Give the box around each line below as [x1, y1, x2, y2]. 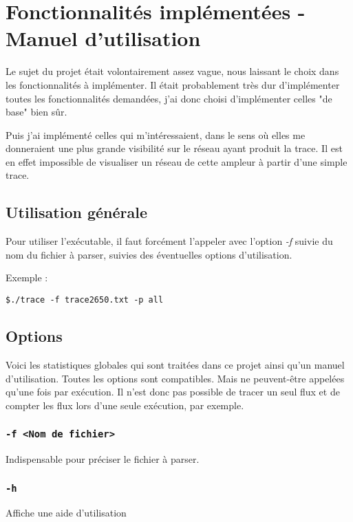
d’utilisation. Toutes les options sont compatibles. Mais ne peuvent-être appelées [6, 371, 345, 385]
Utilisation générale [6, 202, 148, 223]
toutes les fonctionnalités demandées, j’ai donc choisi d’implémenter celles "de [6, 91, 332, 105]
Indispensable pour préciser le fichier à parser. [6, 452, 200, 466]
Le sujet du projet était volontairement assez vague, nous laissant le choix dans [6, 64, 339, 78]
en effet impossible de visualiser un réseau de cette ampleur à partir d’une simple [6, 154, 347, 168]
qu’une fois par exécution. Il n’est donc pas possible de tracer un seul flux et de [6, 384, 340, 399]
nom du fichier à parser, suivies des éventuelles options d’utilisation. [6, 247, 292, 261]
